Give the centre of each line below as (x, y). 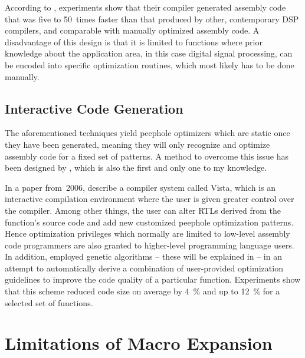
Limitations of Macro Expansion (139, 343)
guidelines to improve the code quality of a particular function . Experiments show (153, 279)
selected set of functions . (49, 302)
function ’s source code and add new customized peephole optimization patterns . (149, 222)
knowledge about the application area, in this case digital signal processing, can (149, 53)
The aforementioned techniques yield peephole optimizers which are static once (147, 133)
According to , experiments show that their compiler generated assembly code (145, 7)
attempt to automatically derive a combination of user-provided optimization (144, 268)
